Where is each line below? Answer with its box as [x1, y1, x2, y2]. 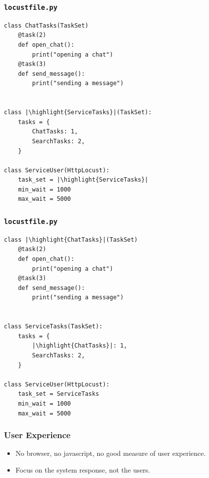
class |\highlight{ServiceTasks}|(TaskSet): [4, 109, 152, 116]
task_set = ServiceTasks [18, 390, 99, 398]
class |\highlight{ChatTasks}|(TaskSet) [4, 236, 138, 243]
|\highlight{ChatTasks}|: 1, [32, 342, 127, 350]
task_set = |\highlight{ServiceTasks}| [18, 176, 149, 184]
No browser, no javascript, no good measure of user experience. [15, 448, 206, 458]
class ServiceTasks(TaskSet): [4, 323, 103, 330]
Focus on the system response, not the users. [15, 464, 150, 475]
